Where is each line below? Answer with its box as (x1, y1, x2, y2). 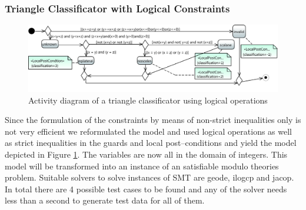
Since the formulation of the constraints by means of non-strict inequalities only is (5, 114, 301, 126)
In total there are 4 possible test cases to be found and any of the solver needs (5, 182, 287, 195)
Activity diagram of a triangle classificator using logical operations (28, 94, 268, 106)
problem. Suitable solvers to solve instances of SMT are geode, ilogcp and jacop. (5, 171, 294, 184)
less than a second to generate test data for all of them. (5, 194, 205, 206)
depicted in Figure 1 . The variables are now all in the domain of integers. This (5, 148, 288, 161)
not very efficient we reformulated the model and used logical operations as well (5, 125, 292, 137)
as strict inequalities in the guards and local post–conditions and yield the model (5, 136, 297, 149)
